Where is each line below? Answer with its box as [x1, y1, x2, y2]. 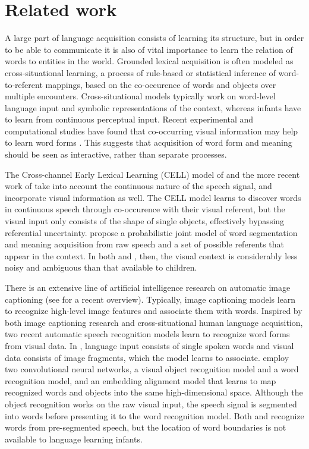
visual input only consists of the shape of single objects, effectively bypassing [5, 215, 285, 227]
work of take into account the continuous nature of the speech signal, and [5, 180, 272, 192]
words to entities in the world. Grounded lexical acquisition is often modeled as [5, 55, 294, 67]
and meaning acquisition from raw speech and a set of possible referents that [5, 238, 284, 250]
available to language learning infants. [5, 432, 143, 445]
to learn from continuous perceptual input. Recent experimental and [5, 113, 254, 125]
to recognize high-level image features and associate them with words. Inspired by [5, 304, 302, 317]
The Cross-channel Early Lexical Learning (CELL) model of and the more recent [5, 168, 300, 180]
